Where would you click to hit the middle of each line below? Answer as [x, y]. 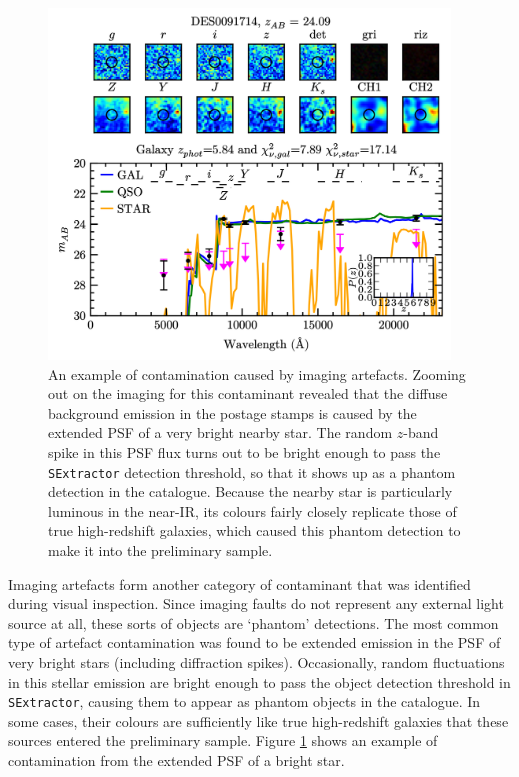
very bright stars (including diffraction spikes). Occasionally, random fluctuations [256, 662]
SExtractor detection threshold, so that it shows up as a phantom [252, 471]
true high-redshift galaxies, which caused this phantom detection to [254, 530]
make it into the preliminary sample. [160, 550]
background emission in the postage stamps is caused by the [232, 412]
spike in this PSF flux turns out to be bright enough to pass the [244, 452]
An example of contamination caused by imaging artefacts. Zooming [257, 373]
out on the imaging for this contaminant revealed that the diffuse [248, 393]
